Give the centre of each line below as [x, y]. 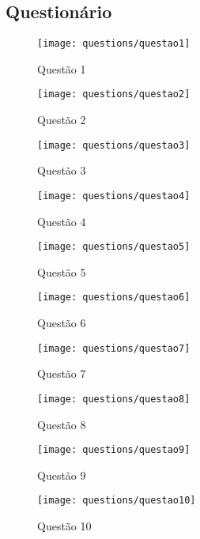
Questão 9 [62, 475]
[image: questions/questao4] [114, 196]
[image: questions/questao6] [114, 298]
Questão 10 [64, 526]
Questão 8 [62, 424]
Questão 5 [62, 271]
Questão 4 [62, 221]
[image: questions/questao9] [114, 450]
